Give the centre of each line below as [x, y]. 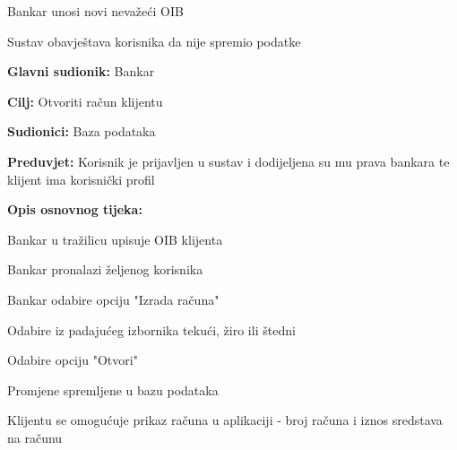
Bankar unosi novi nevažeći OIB [95, 11]
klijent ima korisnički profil [81, 179]
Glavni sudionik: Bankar [81, 71]
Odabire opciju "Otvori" [73, 360]
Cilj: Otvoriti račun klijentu [85, 101]
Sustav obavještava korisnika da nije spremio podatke [154, 41]
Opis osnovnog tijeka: [75, 209]
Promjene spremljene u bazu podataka [113, 389]
